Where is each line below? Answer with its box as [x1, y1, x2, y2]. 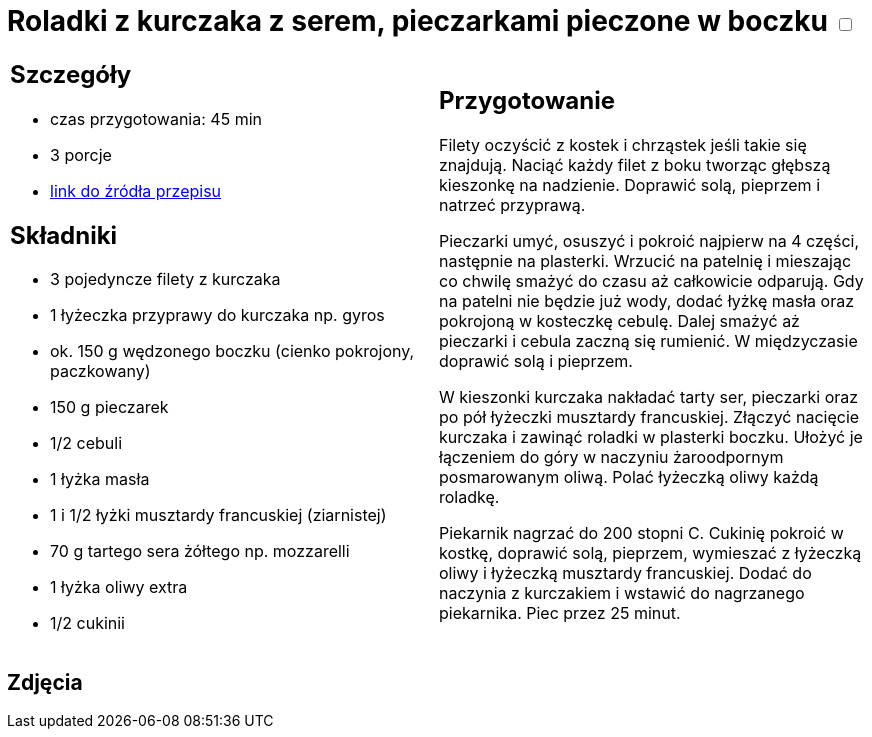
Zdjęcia [7, 669, 83, 695]
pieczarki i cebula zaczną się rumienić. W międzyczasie [439, 331, 858, 352]
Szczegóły [10, 59, 132, 89]
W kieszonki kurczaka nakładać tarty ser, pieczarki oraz [439, 387, 859, 408]
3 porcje [50, 144, 112, 165]
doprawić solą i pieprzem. [439, 351, 633, 372]
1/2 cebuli [50, 433, 123, 454]
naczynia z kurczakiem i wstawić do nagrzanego [439, 583, 805, 604]
